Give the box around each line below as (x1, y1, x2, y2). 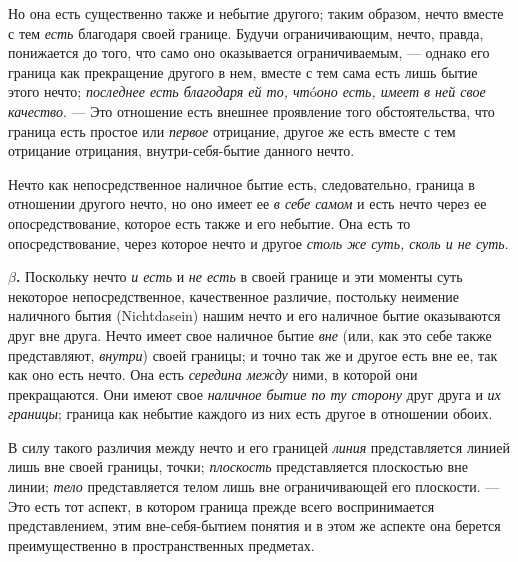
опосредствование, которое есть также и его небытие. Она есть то (8, 212, 411, 233)
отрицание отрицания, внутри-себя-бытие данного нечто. (8, 140, 355, 161)
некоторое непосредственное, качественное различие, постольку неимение (8, 285, 459, 306)
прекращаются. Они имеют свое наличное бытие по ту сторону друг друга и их (8, 383, 501, 404)
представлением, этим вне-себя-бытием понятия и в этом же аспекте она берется (8, 515, 501, 536)
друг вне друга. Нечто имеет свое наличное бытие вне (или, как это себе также (8, 324, 492, 345)
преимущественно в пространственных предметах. (8, 534, 315, 555)
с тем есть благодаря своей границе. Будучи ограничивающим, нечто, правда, (8, 22, 484, 43)
